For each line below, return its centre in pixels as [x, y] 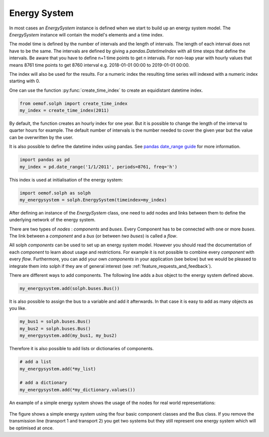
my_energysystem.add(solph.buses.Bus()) [69, 289]
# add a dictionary [43, 383]
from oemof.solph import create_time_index [74, 103]
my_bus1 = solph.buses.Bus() [55, 322]
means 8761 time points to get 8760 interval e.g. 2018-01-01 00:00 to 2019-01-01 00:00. [100, 65]
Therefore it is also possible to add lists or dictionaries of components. [81, 349]
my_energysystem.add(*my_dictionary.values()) [77, 390]
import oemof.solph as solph [55, 193]
